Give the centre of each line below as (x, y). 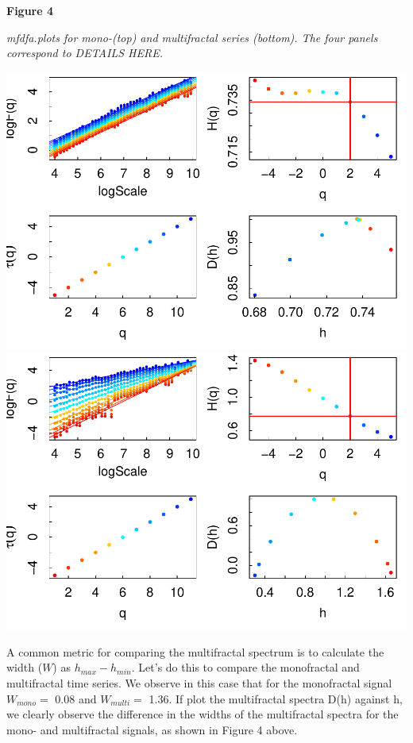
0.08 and (76, 698)
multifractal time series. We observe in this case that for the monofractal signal (199, 683)
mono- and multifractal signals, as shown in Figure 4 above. (152, 729)
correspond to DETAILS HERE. (85, 53)
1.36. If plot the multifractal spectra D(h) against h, (276, 698)
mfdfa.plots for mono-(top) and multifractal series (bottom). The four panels (192, 37)
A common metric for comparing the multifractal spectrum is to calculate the (195, 651)
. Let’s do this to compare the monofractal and (245, 667)
